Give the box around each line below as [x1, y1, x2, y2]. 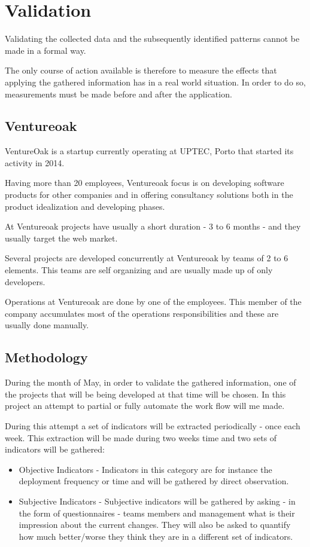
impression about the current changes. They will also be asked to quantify [19, 518, 291, 531]
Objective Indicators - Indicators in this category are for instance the [19, 463, 272, 475]
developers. [5, 275, 45, 288]
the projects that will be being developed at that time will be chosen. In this [5, 387, 286, 400]
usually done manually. [5, 319, 89, 331]
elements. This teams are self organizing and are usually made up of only [5, 264, 273, 276]
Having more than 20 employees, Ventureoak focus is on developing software [5, 176, 284, 189]
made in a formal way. [5, 44, 86, 56]
